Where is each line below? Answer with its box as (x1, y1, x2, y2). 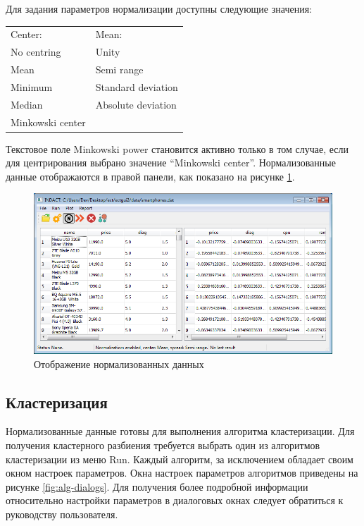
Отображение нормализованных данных (34, 356, 204, 371)
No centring (11, 44, 61, 59)
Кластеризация (6, 391, 108, 412)
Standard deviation (95, 79, 178, 94)
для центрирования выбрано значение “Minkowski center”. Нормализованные (6, 155, 336, 170)
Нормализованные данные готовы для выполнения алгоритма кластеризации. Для (6, 424, 355, 439)
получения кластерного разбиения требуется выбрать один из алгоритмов (6, 438, 320, 452)
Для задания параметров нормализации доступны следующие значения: (6, 1, 312, 16)
